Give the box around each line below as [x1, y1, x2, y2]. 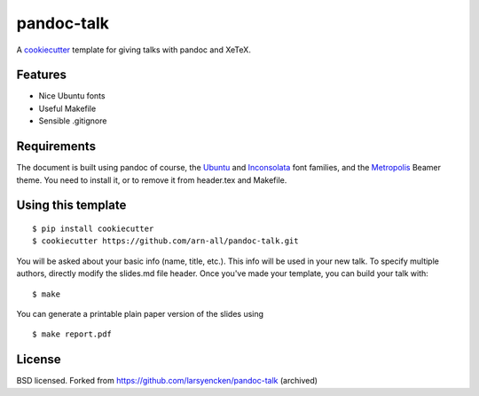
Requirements [16, 139, 97, 154]
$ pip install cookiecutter [32, 223, 154, 234]
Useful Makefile [38, 103, 97, 114]
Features [16, 67, 67, 83]
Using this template [16, 198, 127, 213]
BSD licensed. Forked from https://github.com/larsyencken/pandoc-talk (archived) [16, 376, 318, 386]
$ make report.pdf [32, 329, 113, 339]
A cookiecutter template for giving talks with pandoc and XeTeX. [16, 44, 252, 55]
